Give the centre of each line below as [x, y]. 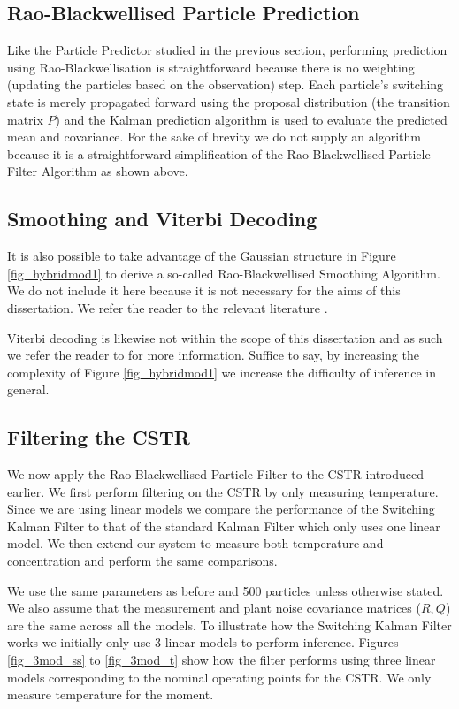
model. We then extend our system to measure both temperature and [195, 543]
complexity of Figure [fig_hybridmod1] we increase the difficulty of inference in [222, 372]
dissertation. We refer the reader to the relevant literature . [168, 307]
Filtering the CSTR [99, 437]
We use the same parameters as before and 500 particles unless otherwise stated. [226, 590]
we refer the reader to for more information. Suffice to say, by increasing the [213, 355]
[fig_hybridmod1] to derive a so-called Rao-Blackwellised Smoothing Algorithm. [224, 273]
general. [28, 389]
